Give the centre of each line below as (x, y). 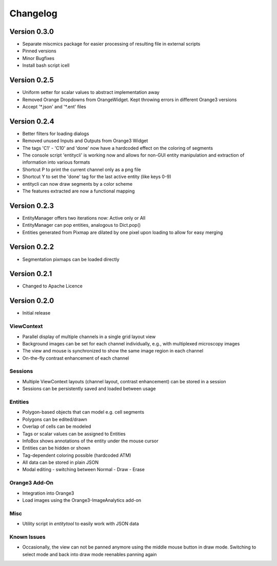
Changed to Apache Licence (53, 286)
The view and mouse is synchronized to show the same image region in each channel (113, 351)
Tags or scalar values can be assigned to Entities (74, 434)
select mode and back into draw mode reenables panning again (90, 554)
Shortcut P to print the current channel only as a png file (82, 169)
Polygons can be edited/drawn (55, 419)
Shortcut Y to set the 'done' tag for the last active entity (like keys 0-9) (97, 177)
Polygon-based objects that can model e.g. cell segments (83, 412)
